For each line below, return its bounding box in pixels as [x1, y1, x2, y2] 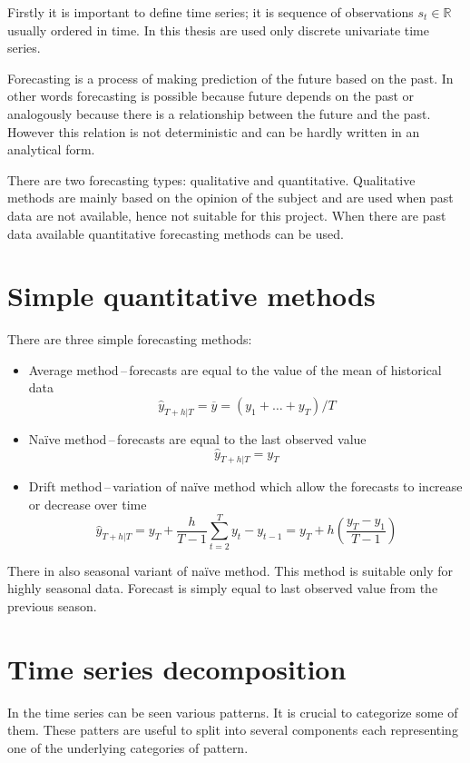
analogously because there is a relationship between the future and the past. [7, 104, 431, 123]
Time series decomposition [7, 649, 347, 687]
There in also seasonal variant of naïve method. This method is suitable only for [7, 560, 453, 580]
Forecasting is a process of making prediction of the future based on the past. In [7, 68, 454, 87]
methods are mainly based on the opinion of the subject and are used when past [7, 188, 454, 207]
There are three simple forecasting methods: [7, 330, 252, 349]
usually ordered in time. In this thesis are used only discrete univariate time [7, 20, 429, 39]
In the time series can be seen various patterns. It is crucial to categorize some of [7, 702, 458, 721]
